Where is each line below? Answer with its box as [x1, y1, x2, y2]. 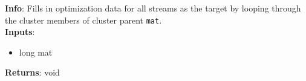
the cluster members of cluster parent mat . [5, 13, 162, 26]
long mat [19, 45, 53, 58]
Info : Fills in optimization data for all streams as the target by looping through [5, 2, 301, 14]
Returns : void [5, 66, 60, 79]
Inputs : [5, 25, 35, 38]
